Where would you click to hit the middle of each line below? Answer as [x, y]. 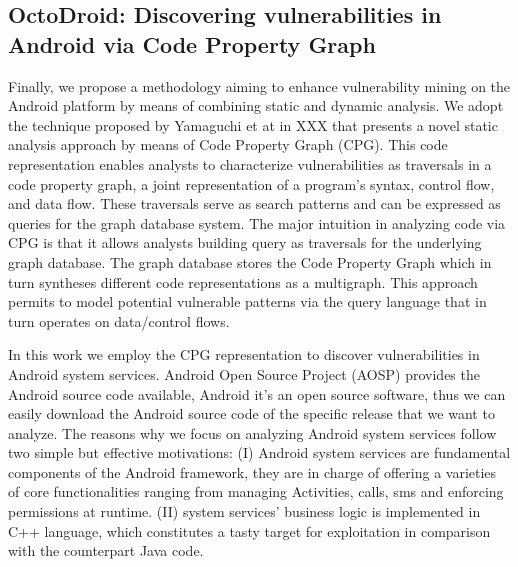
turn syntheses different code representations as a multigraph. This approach [243, 281]
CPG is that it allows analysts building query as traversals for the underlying [245, 242]
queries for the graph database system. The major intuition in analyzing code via [257, 222]
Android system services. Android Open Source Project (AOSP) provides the [244, 373]
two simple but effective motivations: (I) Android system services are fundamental [259, 452]
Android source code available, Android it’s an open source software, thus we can [257, 393]
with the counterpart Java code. [106, 550]
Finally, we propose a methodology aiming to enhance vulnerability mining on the [259, 85]
